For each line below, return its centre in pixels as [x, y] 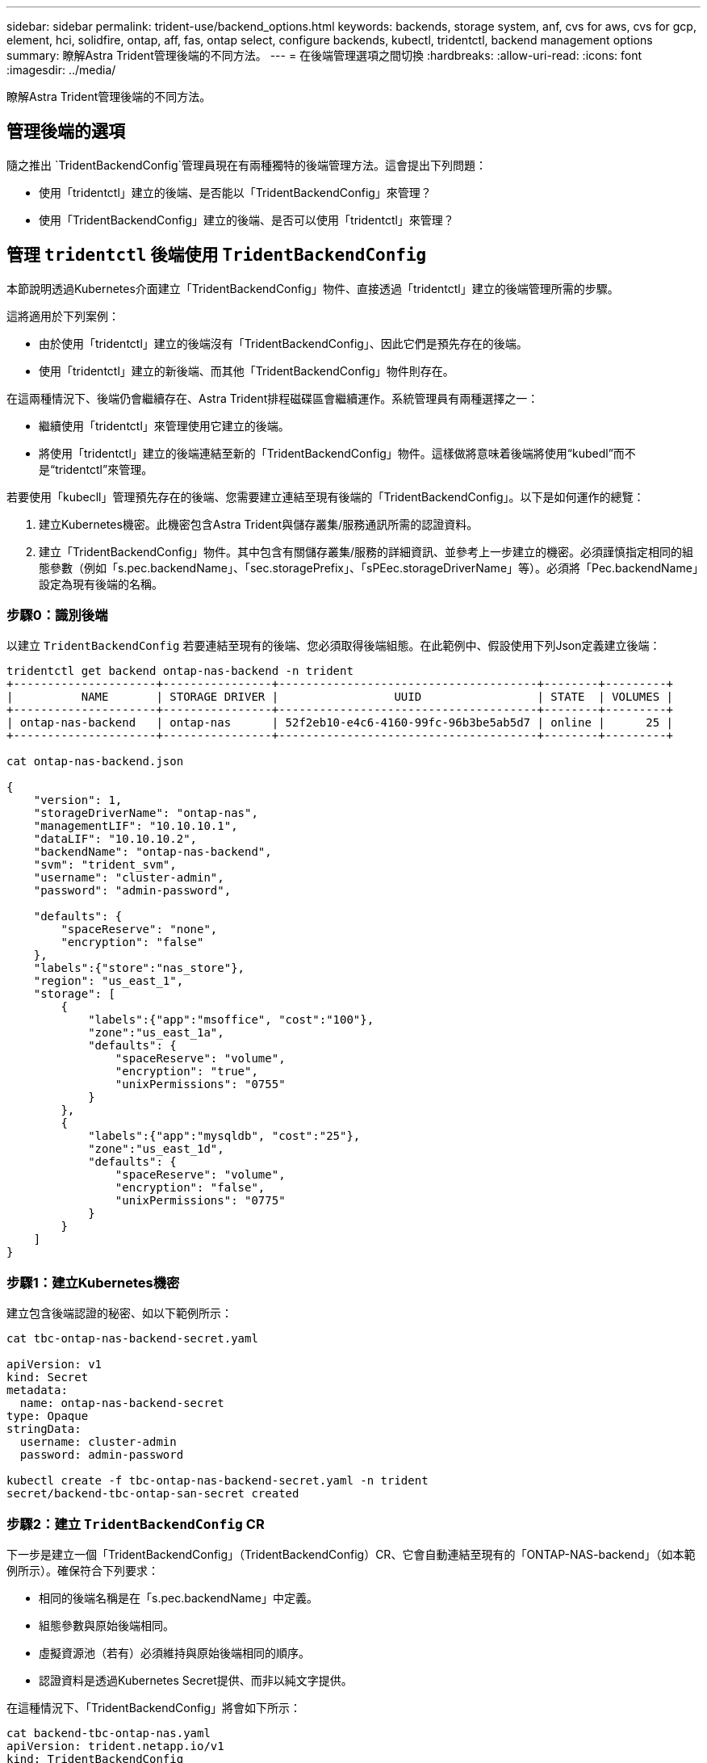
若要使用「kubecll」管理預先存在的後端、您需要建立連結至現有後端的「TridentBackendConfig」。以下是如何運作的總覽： [326, 496]
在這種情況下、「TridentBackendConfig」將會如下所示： [154, 1707]
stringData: [44, 1429]
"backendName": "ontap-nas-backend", [153, 852]
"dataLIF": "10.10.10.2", [115, 839]
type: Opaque [48, 1416]
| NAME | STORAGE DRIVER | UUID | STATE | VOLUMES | [340, 697]
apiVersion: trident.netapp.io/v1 [115, 1746]
